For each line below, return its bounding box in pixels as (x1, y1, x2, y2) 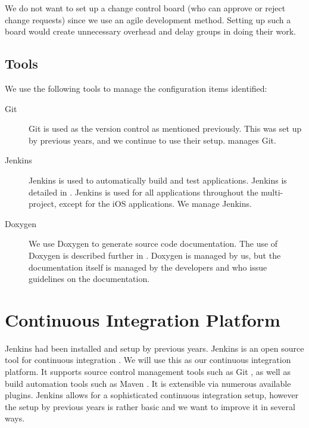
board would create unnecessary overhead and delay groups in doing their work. (5, 25, 296, 38)
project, (29, 197, 57, 210)
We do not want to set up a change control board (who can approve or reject (5, 2, 286, 14)
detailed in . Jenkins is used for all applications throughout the (29, 185, 258, 198)
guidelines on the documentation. (29, 272, 150, 285)
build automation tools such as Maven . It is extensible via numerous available (5, 377, 291, 389)
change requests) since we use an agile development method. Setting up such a (5, 13, 291, 26)
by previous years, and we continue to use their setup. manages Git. (29, 134, 276, 146)
